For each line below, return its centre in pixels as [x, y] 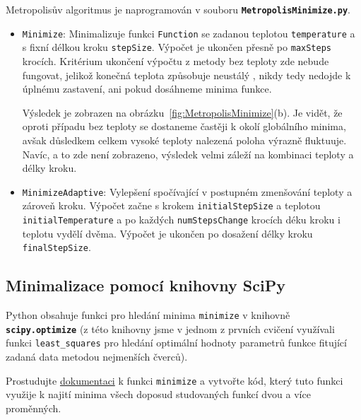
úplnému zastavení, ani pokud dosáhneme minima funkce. [147, 89]
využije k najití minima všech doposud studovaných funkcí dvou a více [158, 394]
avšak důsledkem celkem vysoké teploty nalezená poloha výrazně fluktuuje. [184, 140]
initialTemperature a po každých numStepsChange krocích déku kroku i [181, 220]
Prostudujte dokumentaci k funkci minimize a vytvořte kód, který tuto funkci [174, 380]
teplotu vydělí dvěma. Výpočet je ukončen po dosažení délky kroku [167, 233]
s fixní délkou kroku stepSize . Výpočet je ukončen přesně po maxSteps [177, 47]
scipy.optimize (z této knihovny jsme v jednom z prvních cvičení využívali [170, 328]
